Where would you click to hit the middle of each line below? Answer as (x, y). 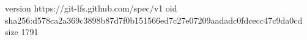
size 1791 (22, 32)
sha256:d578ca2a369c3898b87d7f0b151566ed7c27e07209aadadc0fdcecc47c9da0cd (154, 20)
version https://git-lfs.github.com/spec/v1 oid (91, 8)
